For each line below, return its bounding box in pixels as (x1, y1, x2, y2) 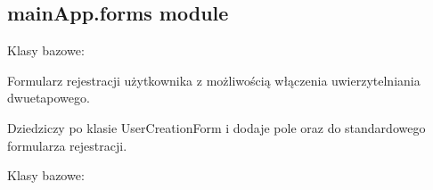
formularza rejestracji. (7, 136, 127, 154)
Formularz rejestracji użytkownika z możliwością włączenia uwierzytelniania (7, 70, 421, 89)
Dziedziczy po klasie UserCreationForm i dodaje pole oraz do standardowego (7, 118, 426, 136)
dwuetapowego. (7, 88, 90, 107)
